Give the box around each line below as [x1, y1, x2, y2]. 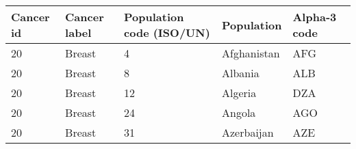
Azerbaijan [222, 124, 274, 140]
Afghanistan [222, 45, 280, 61]
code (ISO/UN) [124, 25, 210, 40]
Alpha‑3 [292, 9, 337, 25]
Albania [222, 65, 259, 81]
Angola [222, 105, 256, 120]
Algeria [222, 85, 257, 100]
